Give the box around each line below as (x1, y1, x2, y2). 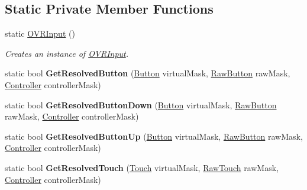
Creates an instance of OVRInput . (5, 47, 129, 59)
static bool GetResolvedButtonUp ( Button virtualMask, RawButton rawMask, (5, 130, 303, 142)
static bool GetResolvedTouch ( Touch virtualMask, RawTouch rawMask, (5, 161, 279, 173)
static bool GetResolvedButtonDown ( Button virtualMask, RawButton (5, 98, 277, 111)
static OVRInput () (5, 27, 75, 40)
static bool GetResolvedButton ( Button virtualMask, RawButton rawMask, (5, 67, 290, 79)
